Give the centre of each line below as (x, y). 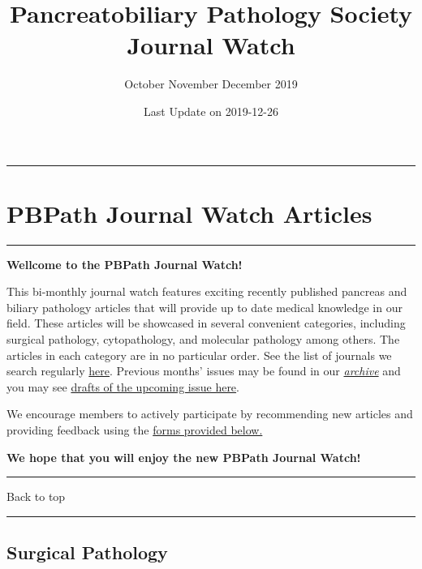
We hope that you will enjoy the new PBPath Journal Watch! (184, 457)
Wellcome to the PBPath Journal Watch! (125, 264)
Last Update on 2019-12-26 (211, 111)
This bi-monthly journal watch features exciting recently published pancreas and (207, 291)
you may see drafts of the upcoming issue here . (123, 386)
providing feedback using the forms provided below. (135, 429)
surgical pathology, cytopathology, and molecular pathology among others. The (203, 339)
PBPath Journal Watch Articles (189, 213)
